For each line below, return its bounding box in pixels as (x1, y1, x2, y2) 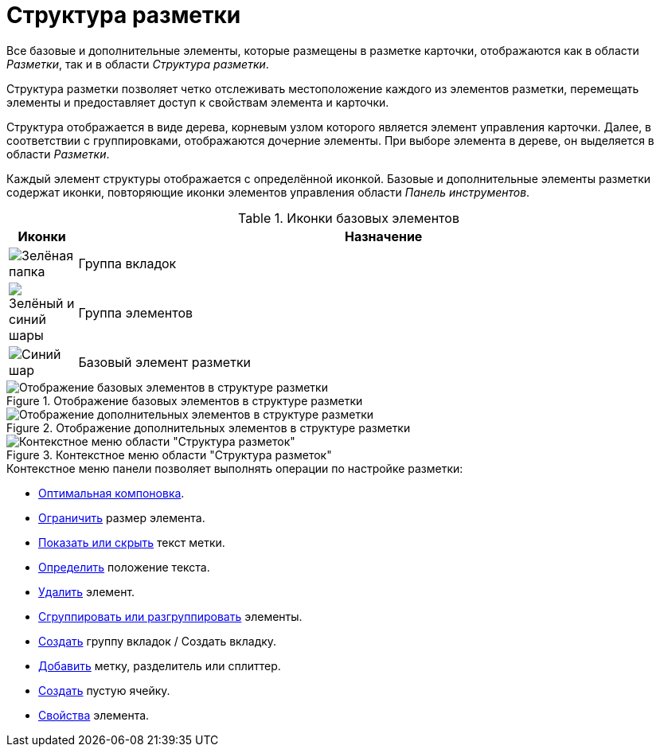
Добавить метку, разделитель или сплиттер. (38, 658, 281, 673)
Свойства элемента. (38, 708, 150, 722)
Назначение (345, 228, 423, 244)
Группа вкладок (78, 255, 177, 271)
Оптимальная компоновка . (38, 486, 185, 500)
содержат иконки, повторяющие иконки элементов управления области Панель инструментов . (6, 185, 530, 199)
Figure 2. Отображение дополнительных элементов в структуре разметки (6, 420, 411, 435)
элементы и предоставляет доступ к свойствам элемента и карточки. (6, 95, 389, 109)
